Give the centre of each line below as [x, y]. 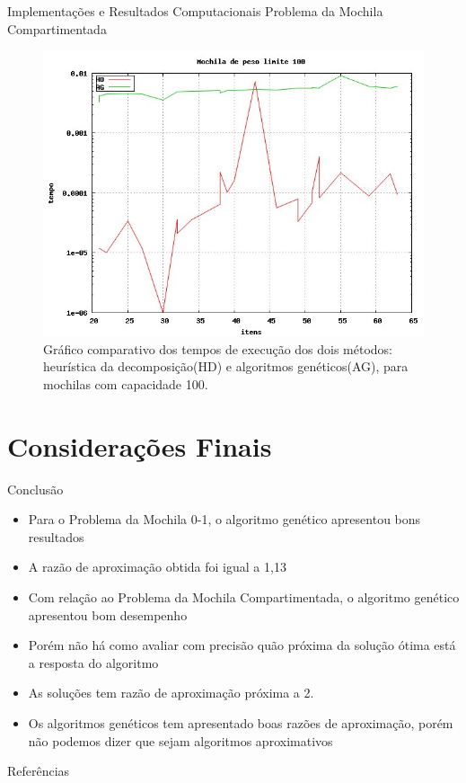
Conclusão [35, 489]
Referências [39, 771]
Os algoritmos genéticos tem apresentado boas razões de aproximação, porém [241, 723]
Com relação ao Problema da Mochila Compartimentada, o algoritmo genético [244, 597]
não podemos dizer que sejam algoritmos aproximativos [180, 740]
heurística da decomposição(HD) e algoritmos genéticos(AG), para [226, 366]
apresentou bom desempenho [108, 614]
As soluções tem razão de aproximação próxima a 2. [171, 693]
